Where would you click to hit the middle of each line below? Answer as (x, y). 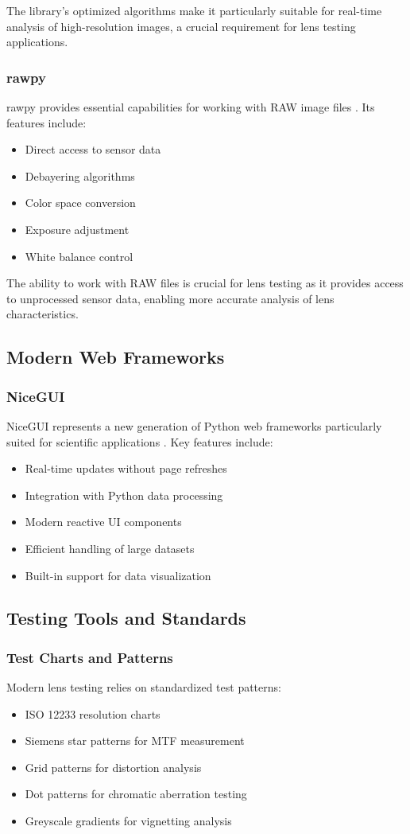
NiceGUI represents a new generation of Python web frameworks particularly (194, 425)
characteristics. (43, 314)
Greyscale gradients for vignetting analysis (128, 821)
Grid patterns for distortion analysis (113, 767)
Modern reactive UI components (103, 522)
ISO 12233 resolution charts (93, 713)
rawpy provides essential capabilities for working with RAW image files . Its (191, 107)
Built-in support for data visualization (118, 575)
